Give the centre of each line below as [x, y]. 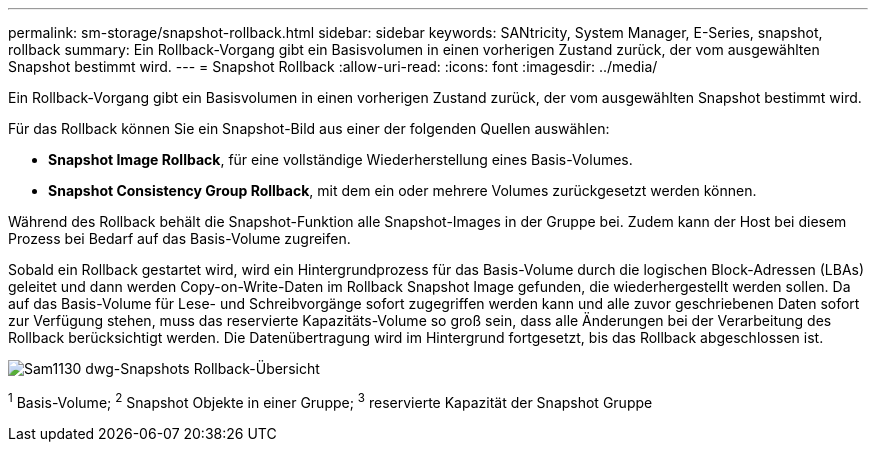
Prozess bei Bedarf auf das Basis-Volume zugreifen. [179, 238]
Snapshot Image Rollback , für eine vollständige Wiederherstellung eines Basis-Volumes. [340, 159]
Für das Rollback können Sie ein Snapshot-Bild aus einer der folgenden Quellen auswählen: [309, 128]
